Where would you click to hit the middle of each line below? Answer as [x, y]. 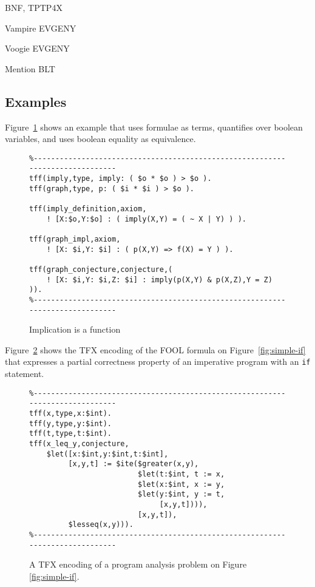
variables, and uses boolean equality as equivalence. [100, 139]
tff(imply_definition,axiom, [88, 209]
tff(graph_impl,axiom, [75, 239]
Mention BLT [30, 68]
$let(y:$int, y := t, [181, 494]
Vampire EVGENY [41, 28]
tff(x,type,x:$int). [71, 414]
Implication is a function [75, 329]
